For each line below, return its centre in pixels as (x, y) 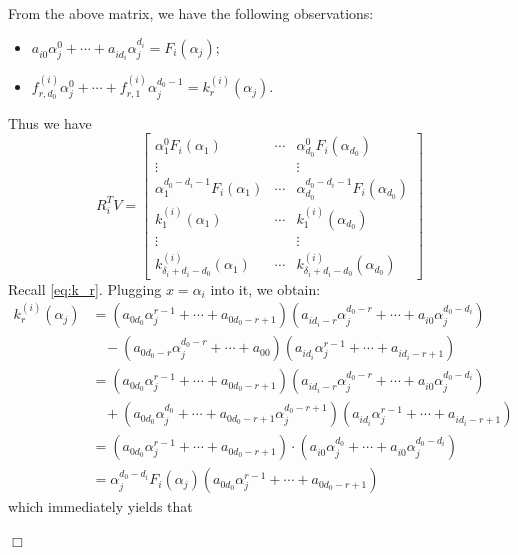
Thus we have (50, 122)
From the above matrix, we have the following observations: (191, 13)
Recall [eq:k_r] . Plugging (85, 288)
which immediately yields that (100, 506)
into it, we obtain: (265, 288)
